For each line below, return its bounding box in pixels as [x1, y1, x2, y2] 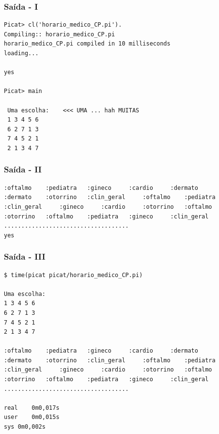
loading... [4, 50, 39, 57]
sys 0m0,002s [4, 423, 46, 431]
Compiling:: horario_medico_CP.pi [4, 31, 115, 38]
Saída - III [4, 250, 46, 263]
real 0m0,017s [4, 404, 60, 411]
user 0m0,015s [4, 414, 60, 421]
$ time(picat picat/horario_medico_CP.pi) [4, 271, 143, 279]
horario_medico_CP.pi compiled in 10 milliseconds [4, 40, 171, 47]
